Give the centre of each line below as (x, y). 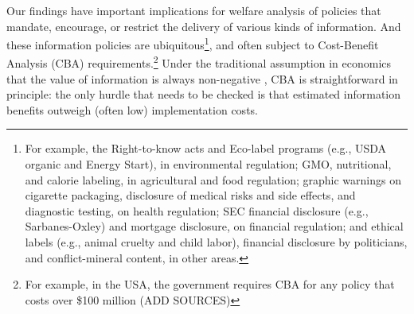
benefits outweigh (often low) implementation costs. (132, 109)
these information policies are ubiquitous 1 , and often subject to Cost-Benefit (193, 43)
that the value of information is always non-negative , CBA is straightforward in (202, 78)
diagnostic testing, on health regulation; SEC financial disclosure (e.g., (197, 210)
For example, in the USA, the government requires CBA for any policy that (210, 284)
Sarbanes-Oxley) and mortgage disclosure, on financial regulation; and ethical (214, 226)
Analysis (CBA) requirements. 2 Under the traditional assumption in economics (199, 62)
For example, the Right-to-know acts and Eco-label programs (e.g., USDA (206, 148)
